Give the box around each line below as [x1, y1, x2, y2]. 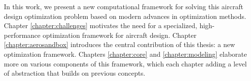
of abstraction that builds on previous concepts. [4, 68, 146, 78]
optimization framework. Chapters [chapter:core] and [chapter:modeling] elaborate [4, 49, 247, 59]
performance [4, 30, 41, 40]
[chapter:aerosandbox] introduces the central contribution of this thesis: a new [4, 39, 235, 49]
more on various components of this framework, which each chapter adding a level [4, 58, 247, 68]
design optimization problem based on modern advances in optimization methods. [4, 11, 246, 21]
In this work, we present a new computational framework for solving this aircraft [4, 1, 243, 11]
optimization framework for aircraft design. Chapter [43, 30, 197, 40]
